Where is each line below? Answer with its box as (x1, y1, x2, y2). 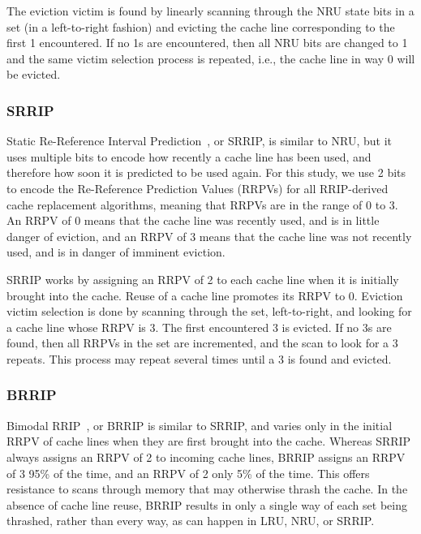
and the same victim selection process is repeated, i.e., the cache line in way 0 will (6, 50, 415, 67)
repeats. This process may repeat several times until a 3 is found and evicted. (6, 350, 392, 367)
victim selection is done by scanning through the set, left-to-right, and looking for (6, 303, 412, 320)
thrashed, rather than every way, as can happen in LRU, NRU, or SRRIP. (6, 512, 375, 529)
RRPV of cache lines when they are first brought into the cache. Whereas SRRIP (6, 433, 411, 450)
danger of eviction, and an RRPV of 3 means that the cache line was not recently (6, 227, 412, 244)
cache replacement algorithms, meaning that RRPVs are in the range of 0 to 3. (6, 196, 398, 213)
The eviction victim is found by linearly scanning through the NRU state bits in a (6, 2, 415, 19)
